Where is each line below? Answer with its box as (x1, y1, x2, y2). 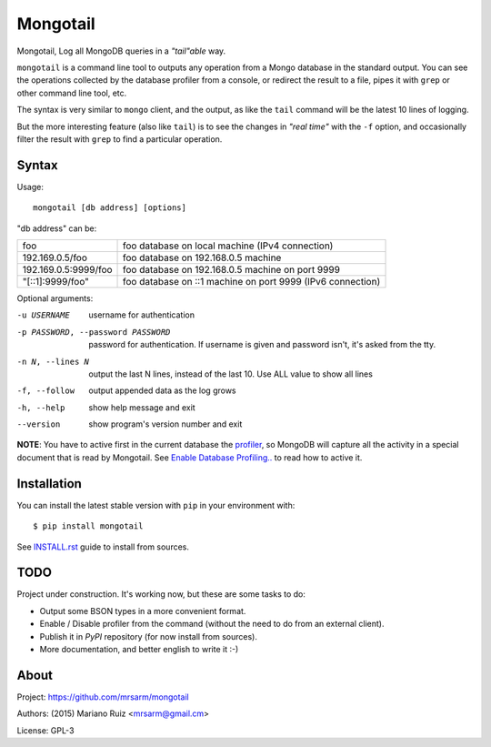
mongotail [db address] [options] (33, 203, 186, 213)
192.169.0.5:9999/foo (22, 263, 113, 276)
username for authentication (88, 309, 195, 320)
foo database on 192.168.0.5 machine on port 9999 (123, 263, 341, 276)
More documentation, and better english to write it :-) (39, 644, 239, 655)
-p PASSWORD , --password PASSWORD (16, 327, 171, 337)
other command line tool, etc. (16, 87, 127, 98)
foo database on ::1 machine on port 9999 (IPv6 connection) (123, 275, 381, 288)
